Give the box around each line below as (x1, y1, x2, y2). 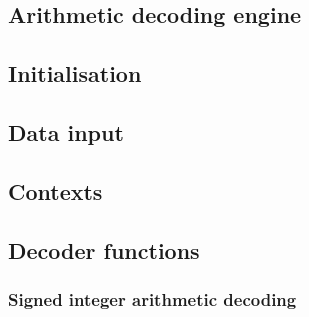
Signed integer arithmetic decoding (8, 286, 297, 311)
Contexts (8, 175, 103, 206)
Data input (8, 116, 124, 147)
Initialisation (8, 58, 142, 89)
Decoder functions (8, 234, 200, 265)
